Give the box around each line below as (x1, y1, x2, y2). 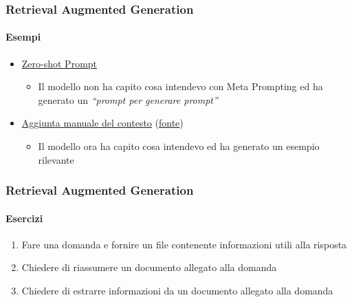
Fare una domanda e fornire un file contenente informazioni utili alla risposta (21, 237, 347, 251)
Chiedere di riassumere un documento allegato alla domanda (21, 260, 277, 274)
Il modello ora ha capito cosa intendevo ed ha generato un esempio (38, 139, 320, 153)
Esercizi (5, 211, 43, 225)
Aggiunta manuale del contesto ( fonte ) (21, 116, 184, 130)
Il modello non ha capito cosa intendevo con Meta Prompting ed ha (38, 79, 323, 94)
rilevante (38, 152, 74, 166)
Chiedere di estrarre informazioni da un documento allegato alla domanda (21, 283, 333, 298)
